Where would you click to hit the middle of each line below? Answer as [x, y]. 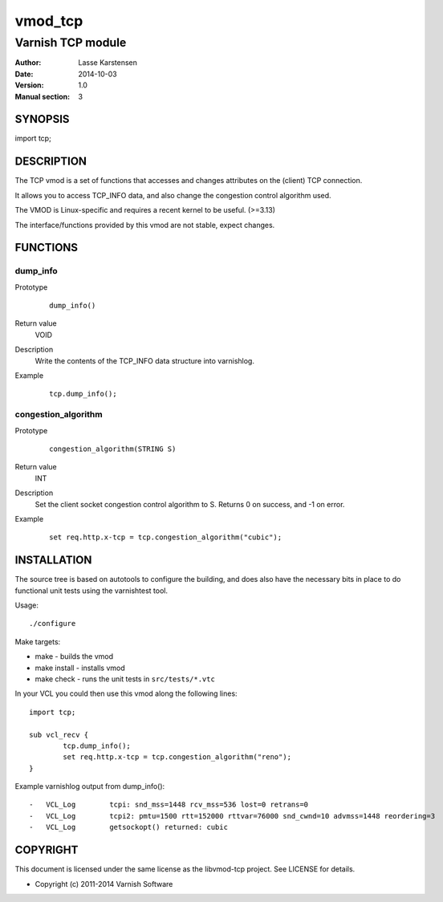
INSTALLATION [53, 561]
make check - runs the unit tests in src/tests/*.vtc [125, 679]
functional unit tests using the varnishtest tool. [91, 591]
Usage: [27, 605]
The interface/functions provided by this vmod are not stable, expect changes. [145, 225]
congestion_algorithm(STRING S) [113, 449]
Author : [28, 63]
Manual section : [43, 96]
